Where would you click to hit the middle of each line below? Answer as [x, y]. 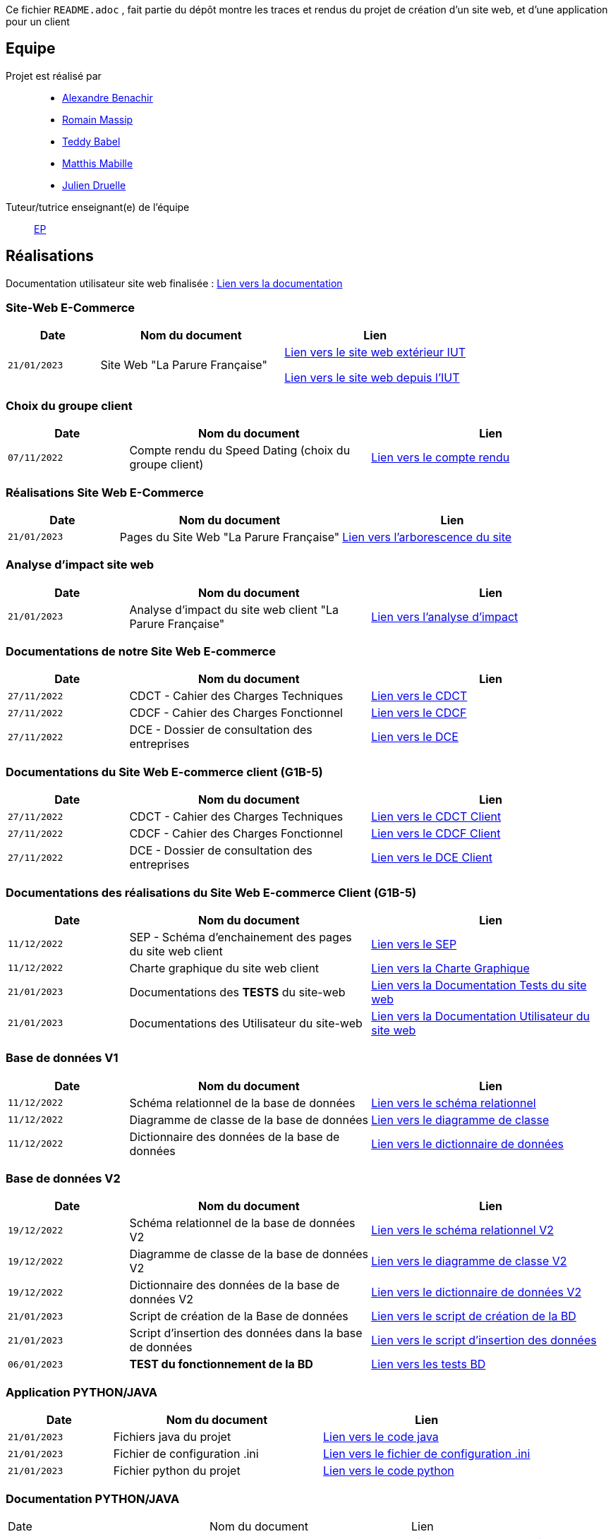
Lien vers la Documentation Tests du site [479, 985]
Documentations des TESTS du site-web [237, 992]
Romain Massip [98, 119]
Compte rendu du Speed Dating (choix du [240, 451]
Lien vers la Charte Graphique [450, 968]
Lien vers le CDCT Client [436, 817]
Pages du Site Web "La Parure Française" [230, 537]
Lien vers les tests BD [429, 1364]
